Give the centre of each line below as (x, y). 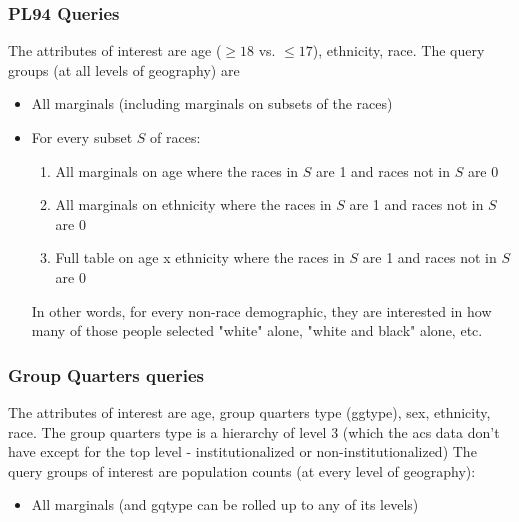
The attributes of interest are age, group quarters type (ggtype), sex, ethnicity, (249, 411)
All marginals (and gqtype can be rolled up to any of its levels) (225, 504)
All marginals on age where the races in (177, 170)
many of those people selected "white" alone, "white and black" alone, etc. (257, 330)
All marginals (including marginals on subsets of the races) (212, 103)
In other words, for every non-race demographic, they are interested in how (261, 310)
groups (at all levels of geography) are (124, 69)
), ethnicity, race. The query (398, 50)
